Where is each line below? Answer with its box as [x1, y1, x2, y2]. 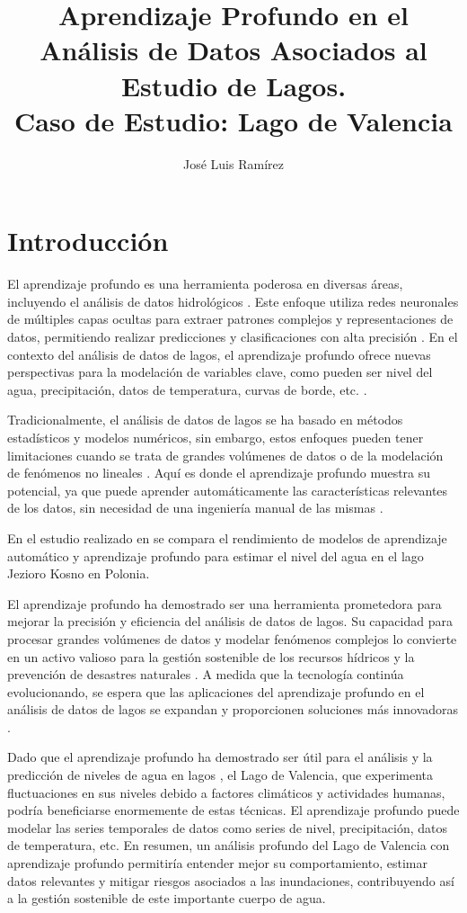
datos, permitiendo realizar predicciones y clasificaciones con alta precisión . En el [7, 327, 458, 345]
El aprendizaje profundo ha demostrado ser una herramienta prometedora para [7, 594, 442, 613]
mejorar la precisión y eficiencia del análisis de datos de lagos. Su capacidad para [7, 612, 453, 631]
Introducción [7, 222, 169, 259]
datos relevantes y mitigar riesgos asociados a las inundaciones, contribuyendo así [7, 871, 454, 890]
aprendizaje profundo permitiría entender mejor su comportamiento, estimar [7, 854, 427, 873]
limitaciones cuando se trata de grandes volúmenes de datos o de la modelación [7, 445, 444, 464]
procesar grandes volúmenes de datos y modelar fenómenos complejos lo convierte [7, 629, 457, 648]
